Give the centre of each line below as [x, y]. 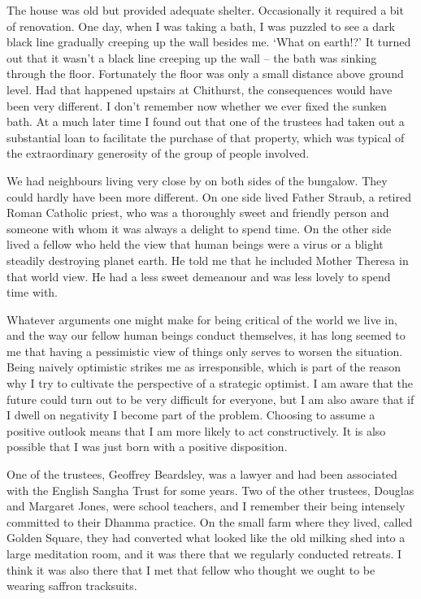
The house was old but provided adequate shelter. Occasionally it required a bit [205, 10]
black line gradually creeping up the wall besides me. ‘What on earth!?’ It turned [209, 42]
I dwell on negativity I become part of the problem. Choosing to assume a [191, 415]
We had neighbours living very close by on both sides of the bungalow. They [197, 180]
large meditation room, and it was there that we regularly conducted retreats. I [204, 553]
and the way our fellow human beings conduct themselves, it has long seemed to [206, 335]
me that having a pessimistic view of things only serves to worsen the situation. [205, 351]
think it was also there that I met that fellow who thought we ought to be [191, 569]
